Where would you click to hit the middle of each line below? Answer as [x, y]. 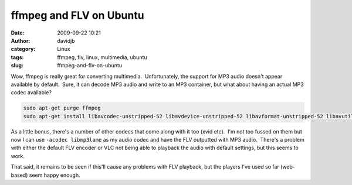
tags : [17, 57]
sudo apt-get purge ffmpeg [62, 108]
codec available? [31, 92]
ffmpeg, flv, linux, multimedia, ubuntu [102, 57]
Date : [18, 33]
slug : [17, 66]
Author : [21, 40]
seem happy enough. [55, 175]
